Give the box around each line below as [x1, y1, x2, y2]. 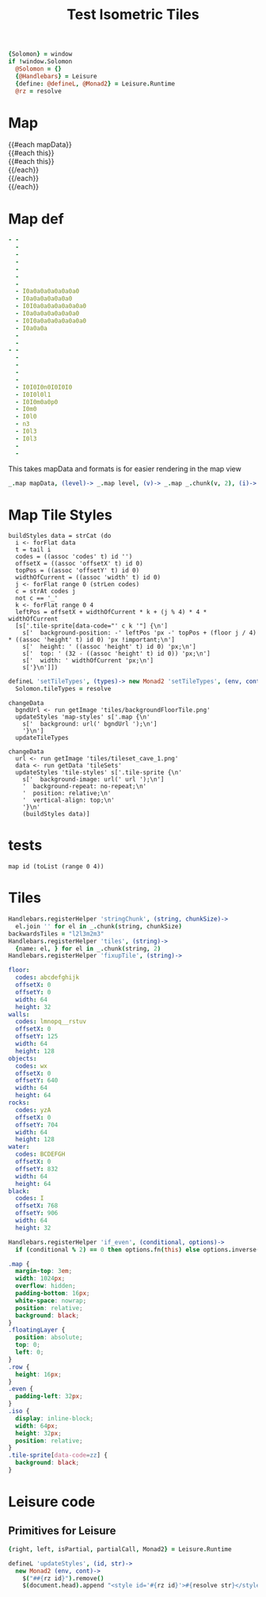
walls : [8, 1010, 30, 1019]
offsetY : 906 [15, 1210, 59, 1218]
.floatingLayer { [8, 1326, 66, 1334]
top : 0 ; [15, 1341, 41, 1349]
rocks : [8, 1099, 30, 1107]
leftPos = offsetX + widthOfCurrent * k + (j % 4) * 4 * [15, 608, 207, 616]
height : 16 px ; [15, 1370, 62, 1378]
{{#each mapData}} [8, 140, 73, 150]
